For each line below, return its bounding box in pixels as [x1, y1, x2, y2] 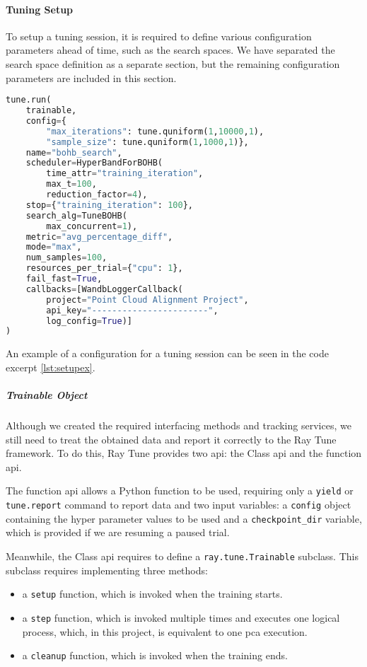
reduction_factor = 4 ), [46, 190, 148, 200]
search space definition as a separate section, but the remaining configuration [6, 56, 340, 71]
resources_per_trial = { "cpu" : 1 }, [25, 263, 183, 274]
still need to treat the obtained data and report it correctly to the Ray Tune [6, 431, 337, 446]
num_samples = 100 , [25, 253, 107, 263]
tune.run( [6, 95, 52, 105]
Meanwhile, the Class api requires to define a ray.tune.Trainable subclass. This [6, 548, 359, 563]
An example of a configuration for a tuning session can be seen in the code [6, 346, 329, 361]
